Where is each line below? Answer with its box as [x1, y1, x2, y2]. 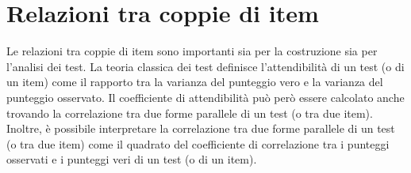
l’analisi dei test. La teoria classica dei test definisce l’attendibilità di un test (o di [6, 58, 405, 74]
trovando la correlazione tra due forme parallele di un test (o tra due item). [6, 104, 373, 121]
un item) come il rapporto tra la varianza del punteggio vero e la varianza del [6, 73, 383, 90]
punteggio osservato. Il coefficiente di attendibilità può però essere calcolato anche [6, 88, 405, 105]
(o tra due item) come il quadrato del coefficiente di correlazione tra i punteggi [6, 135, 390, 152]
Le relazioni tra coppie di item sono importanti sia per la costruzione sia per [6, 43, 378, 59]
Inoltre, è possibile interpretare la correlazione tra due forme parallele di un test [6, 120, 395, 137]
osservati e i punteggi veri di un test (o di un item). [6, 151, 257, 167]
